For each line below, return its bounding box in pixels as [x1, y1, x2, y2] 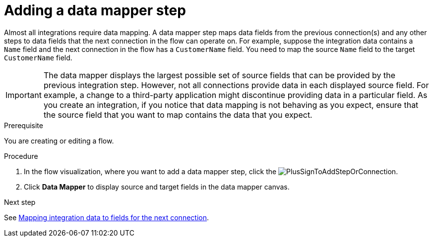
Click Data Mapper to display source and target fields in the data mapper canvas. [24, 182, 290, 191]
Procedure [4, 151, 38, 160]
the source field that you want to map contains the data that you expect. [43, 109, 312, 120]
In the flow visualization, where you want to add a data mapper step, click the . [24, 167, 398, 176]
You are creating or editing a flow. [4, 136, 114, 145]
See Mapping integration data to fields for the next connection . [4, 213, 209, 222]
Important [5, 90, 42, 100]
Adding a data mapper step [4, 2, 186, 19]
